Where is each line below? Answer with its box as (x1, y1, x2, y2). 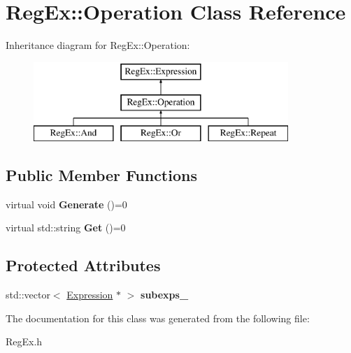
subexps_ (141, 287, 189, 302)
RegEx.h (6, 334, 43, 349)
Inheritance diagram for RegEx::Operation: (6, 38, 190, 52)
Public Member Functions (6, 164, 197, 186)
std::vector (6, 287, 50, 302)
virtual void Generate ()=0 (6, 196, 127, 211)
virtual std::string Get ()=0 (6, 220, 126, 235)
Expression (66, 287, 113, 302)
